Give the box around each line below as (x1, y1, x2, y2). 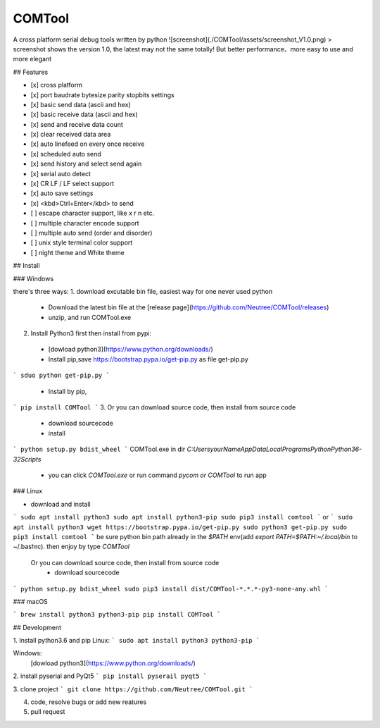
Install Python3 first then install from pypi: (30, 329, 152, 338)
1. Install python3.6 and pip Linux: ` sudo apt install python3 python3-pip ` (13, 636, 260, 645)
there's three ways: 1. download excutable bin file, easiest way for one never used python (13, 287, 273, 295)
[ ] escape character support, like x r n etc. (30, 209, 155, 218)
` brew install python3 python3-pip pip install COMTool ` (13, 610, 222, 619)
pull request (30, 708, 65, 716)
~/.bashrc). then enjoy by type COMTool (13, 543, 130, 551)
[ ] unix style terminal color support (30, 238, 133, 247)
